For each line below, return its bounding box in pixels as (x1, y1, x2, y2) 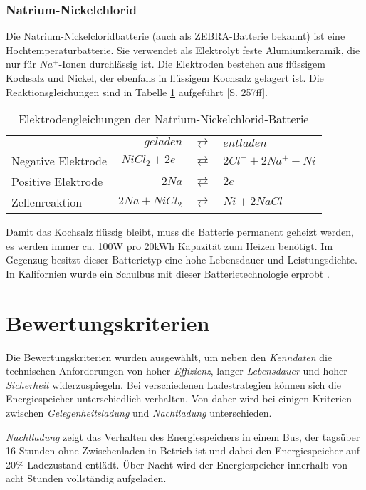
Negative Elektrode (11, 152, 108, 170)
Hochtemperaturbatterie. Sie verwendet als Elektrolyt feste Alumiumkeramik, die (6, 42, 360, 57)
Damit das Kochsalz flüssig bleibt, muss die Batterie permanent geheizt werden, (6, 224, 354, 239)
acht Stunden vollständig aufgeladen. (6, 471, 167, 486)
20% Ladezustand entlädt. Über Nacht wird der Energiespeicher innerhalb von (6, 457, 347, 471)
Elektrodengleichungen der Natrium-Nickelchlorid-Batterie (19, 110, 309, 127)
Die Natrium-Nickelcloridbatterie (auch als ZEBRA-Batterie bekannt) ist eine (6, 28, 345, 43)
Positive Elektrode (11, 173, 103, 190)
